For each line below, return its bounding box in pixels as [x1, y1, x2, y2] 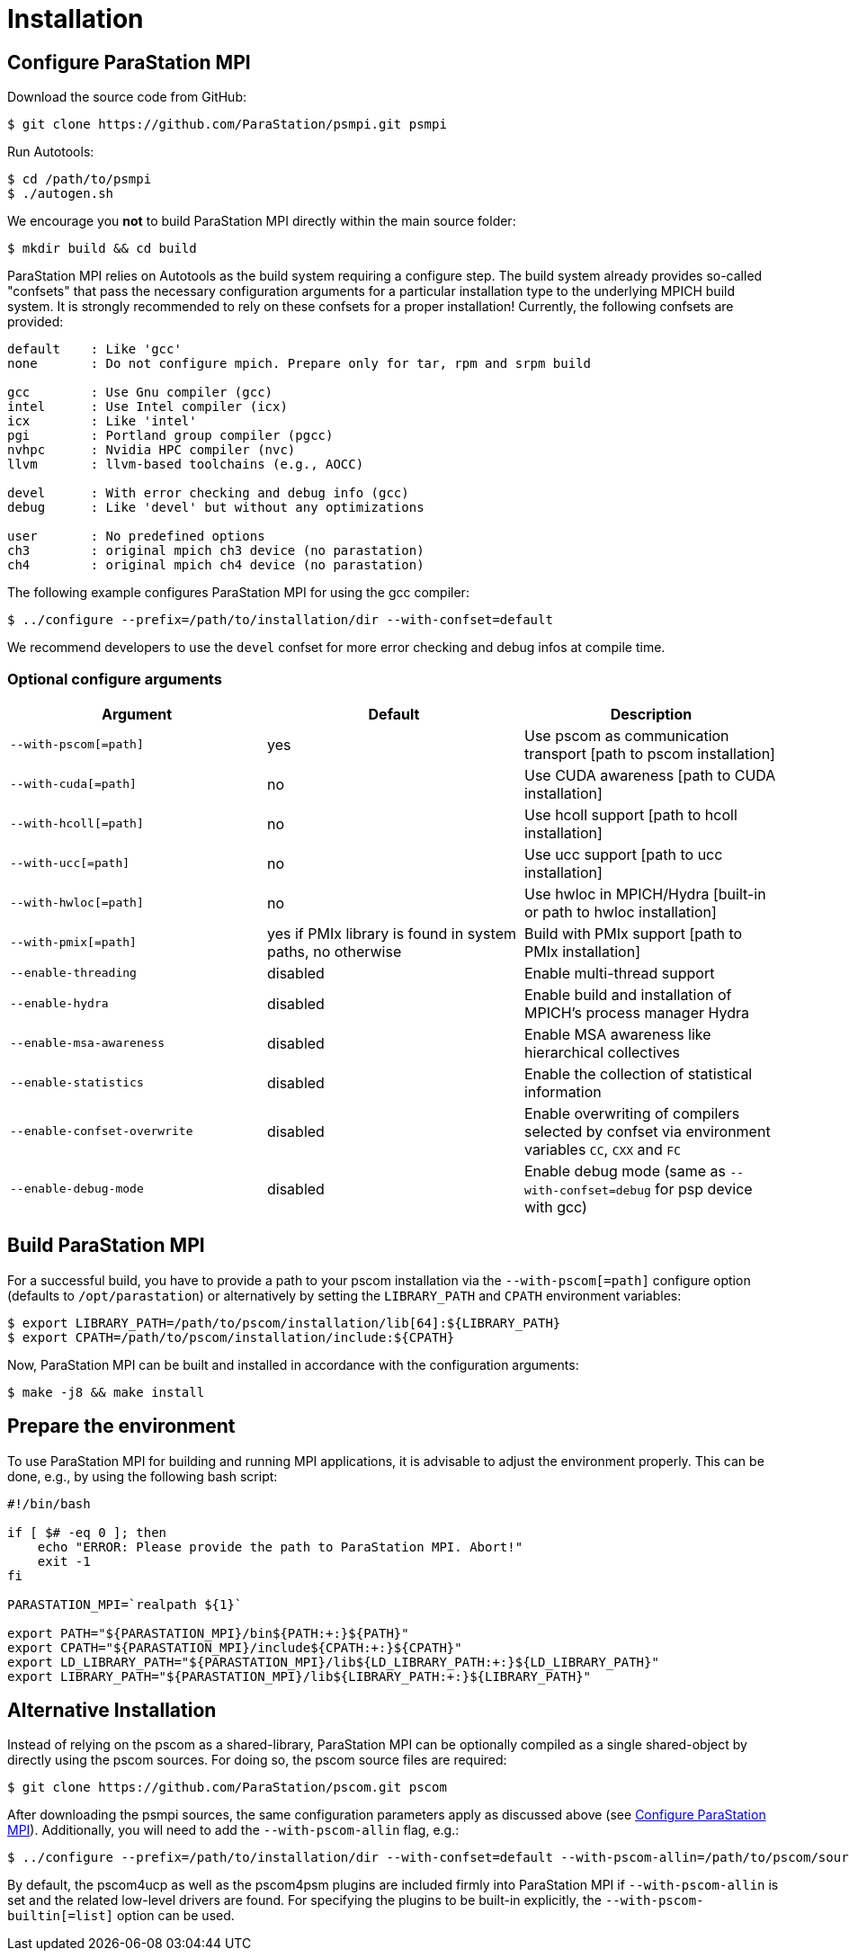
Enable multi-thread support [523, 963, 715, 982]
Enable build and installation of [523, 985, 732, 1004]
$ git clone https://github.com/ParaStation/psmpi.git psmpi [7, 117, 447, 132]
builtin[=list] [7, 1909, 114, 1924]
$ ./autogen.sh [7, 186, 114, 201]
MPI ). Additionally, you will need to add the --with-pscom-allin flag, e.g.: [7, 1822, 460, 1838]
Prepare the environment [7, 1415, 236, 1438]
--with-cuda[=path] [10, 777, 137, 791]
